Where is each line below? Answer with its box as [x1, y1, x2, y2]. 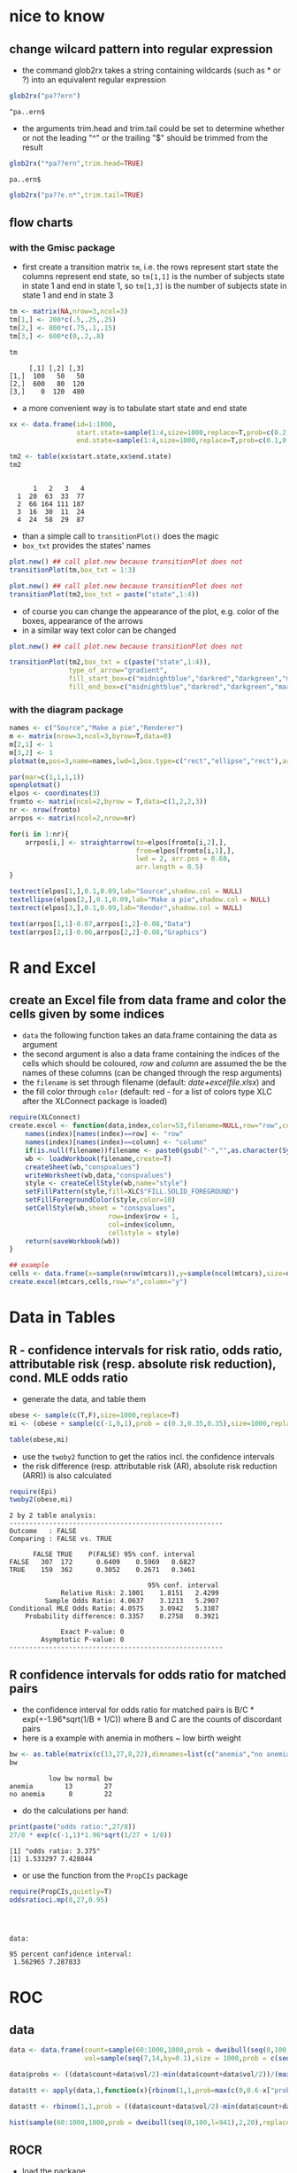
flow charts [9, 215, 73, 230]
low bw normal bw [48, 1774, 113, 1783]
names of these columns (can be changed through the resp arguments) [21, 1068, 283, 1079]
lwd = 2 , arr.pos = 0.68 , [135, 854, 232, 863]
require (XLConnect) [9, 1113, 81, 1122]
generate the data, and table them [21, 1393, 147, 1404]
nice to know [9, 6, 105, 27]
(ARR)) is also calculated [21, 1469, 112, 1481]
